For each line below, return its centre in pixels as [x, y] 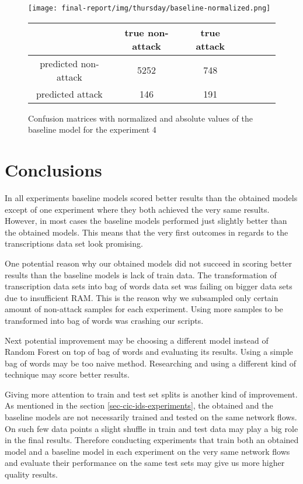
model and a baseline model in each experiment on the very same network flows [147, 451]
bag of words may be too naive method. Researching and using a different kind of [151, 363]
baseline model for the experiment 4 [92, 129]
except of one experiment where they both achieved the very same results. [137, 209]
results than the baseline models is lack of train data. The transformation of [141, 274]
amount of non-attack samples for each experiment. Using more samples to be [144, 309]
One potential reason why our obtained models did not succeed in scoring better [149, 263]
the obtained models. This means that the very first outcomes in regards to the [147, 232]
